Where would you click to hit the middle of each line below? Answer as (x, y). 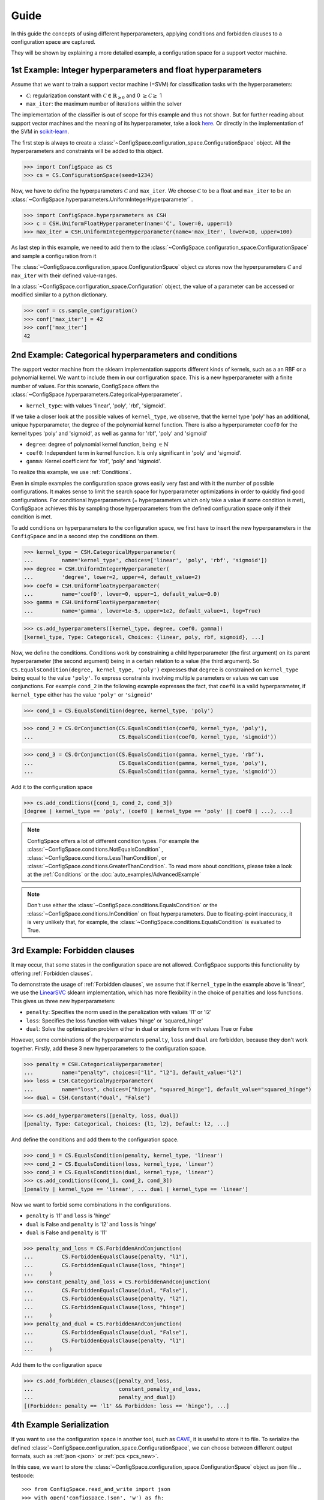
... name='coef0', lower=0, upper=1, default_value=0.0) (122, 594)
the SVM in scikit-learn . (40, 131)
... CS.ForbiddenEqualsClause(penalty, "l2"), (106, 1299)
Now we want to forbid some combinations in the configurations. (91, 1204)
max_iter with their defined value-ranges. (64, 275)
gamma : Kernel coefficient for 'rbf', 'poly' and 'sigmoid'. (94, 461)
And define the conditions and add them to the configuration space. (95, 1139)
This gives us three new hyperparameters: (64, 1001)
